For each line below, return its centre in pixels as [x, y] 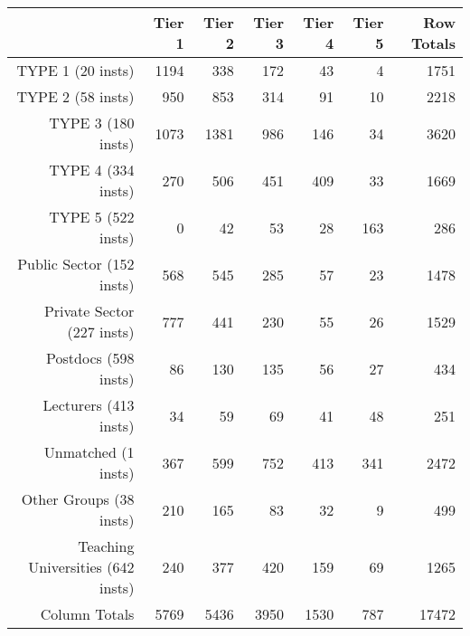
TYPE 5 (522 [92, 217]
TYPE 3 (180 [92, 123]
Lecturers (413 [89, 405]
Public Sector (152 [76, 264]
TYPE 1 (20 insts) [75, 70]
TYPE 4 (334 [92, 170]
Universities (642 [81, 567]
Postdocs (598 [90, 358]
